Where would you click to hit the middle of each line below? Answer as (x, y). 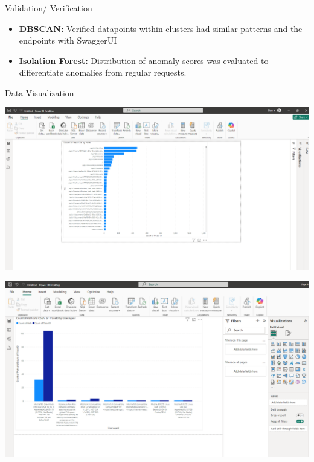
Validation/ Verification (49, 8)
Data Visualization (40, 92)
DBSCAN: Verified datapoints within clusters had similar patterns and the (161, 28)
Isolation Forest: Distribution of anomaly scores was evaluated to (144, 60)
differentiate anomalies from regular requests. (103, 72)
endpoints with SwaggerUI (68, 40)
